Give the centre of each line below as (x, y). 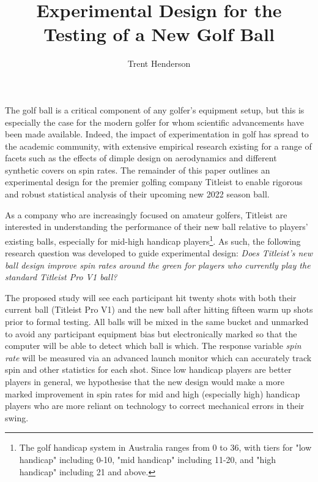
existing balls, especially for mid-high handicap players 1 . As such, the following (153, 240)
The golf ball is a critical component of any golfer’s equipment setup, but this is (155, 109)
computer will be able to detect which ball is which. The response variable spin (153, 346)
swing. (17, 417)
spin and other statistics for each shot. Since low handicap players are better (148, 369)
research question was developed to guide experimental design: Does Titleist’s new (159, 253)
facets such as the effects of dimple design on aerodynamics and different (141, 158)
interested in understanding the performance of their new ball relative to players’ (157, 227)
